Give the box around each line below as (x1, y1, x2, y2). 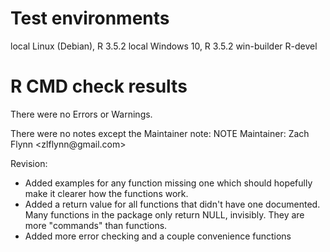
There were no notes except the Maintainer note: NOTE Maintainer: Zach (10, 127, 310, 139)
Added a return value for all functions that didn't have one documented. (24, 198, 321, 210)
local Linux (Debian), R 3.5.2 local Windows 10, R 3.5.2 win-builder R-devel (10, 40, 318, 52)
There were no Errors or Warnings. (10, 108, 153, 120)
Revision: (10, 157, 48, 169)
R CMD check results (10, 75, 188, 98)
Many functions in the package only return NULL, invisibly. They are (24, 208, 305, 221)
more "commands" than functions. (24, 219, 168, 231)
